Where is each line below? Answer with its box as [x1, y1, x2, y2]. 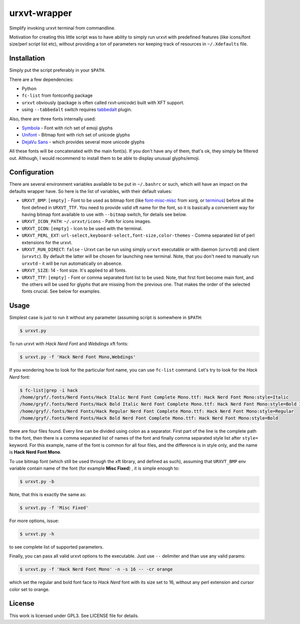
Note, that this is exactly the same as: [9, 491, 87, 497]
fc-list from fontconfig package [21, 92, 93, 98]
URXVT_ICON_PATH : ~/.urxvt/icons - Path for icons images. [21, 218, 151, 224]
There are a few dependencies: [9, 76, 74, 82]
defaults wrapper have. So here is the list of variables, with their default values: [9, 188, 172, 194]
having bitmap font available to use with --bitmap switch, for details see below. [21, 211, 187, 217]
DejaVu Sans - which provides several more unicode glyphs [21, 139, 145, 145]
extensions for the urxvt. [21, 239, 72, 245]
